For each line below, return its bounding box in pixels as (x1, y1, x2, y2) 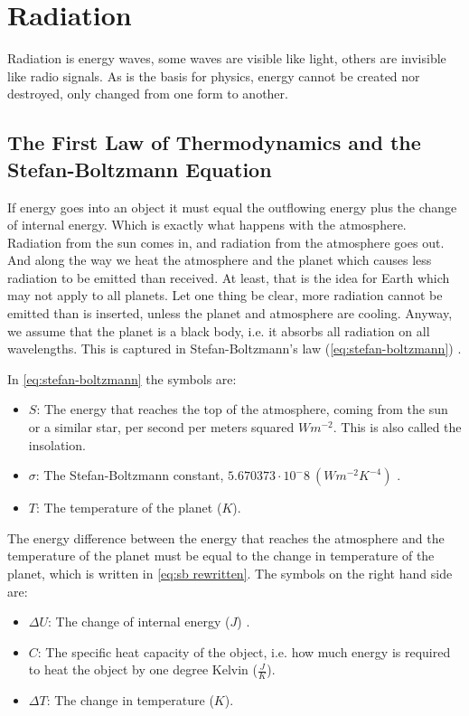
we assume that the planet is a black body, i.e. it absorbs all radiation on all (7, 321, 430, 340)
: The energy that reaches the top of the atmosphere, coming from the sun (36, 400, 448, 419)
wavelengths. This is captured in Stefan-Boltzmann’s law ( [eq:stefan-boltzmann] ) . (7, 339, 462, 358)
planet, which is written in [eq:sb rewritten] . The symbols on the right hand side (7, 564, 453, 582)
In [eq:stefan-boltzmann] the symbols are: (7, 369, 237, 388)
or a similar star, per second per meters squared (28, 418, 295, 437)
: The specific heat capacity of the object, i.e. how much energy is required (37, 642, 451, 661)
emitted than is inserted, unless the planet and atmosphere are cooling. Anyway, (7, 304, 453, 323)
